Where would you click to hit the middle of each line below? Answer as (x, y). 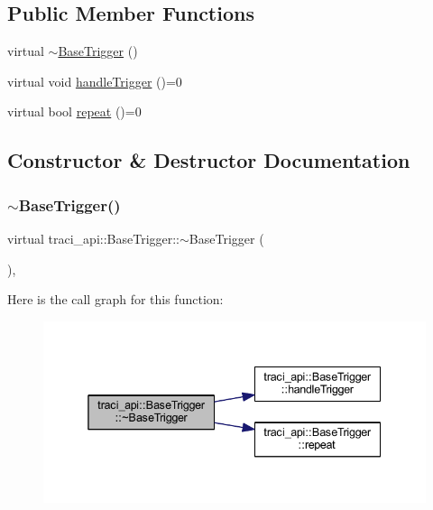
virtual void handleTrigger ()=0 (95, 81)
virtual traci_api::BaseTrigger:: (94, 238)
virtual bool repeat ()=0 (74, 111)
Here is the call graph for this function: (115, 299)
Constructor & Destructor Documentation (209, 160)
